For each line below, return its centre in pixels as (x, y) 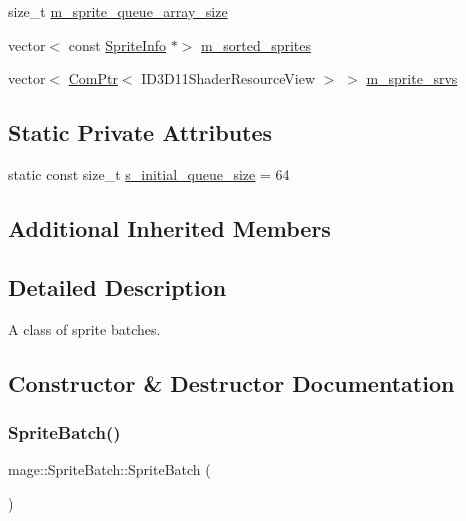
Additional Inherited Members (169, 227)
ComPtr (93, 78)
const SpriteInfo (117, 44)
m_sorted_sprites (256, 44)
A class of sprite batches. (84, 328)
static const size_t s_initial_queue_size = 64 (149, 173)
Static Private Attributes (140, 132)
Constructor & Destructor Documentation (231, 382)
